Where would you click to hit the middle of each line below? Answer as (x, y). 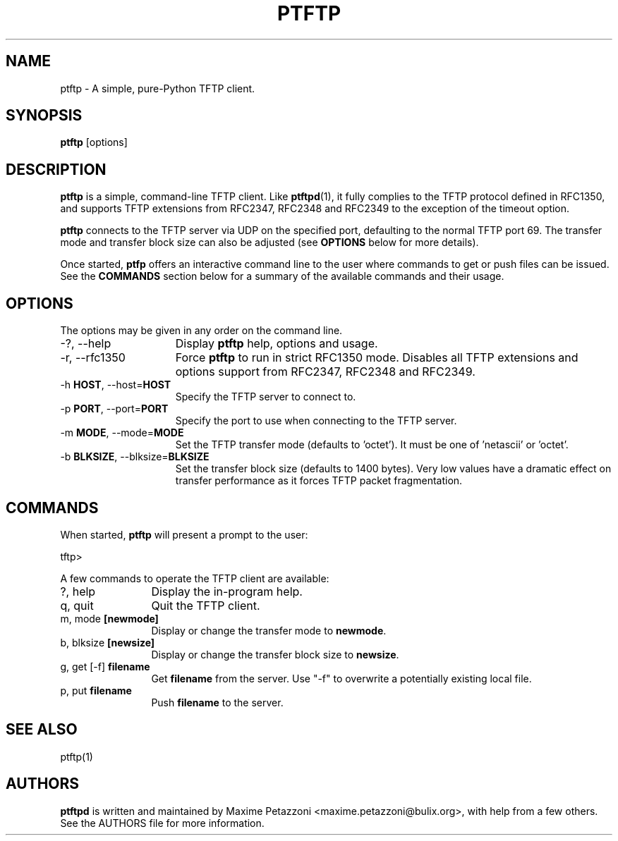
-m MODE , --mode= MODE (122, 433)
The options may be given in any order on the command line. (201, 331)
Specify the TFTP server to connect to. (266, 397)
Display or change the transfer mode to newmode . (269, 630)
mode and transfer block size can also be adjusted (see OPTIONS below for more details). (269, 243)
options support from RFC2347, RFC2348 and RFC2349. (325, 372)
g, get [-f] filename (105, 666)
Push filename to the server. (217, 702)
